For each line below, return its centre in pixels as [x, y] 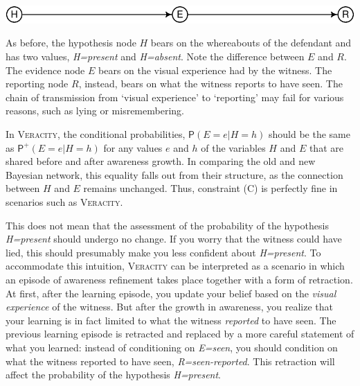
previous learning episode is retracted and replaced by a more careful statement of [180, 334]
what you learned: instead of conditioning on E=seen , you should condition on [172, 347]
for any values [133, 147]
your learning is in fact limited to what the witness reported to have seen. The [171, 320]
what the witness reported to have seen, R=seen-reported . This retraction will [170, 361]
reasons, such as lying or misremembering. [95, 111]
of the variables [233, 147]
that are [326, 147]
